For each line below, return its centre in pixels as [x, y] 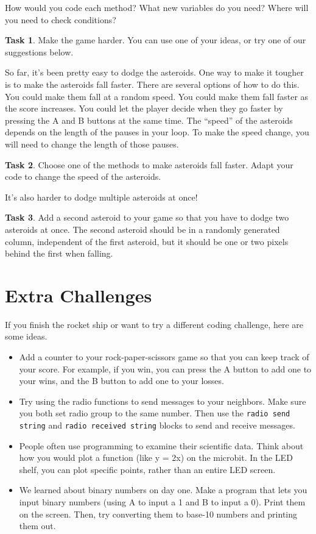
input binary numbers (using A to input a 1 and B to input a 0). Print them [162, 502]
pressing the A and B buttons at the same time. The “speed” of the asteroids [149, 120]
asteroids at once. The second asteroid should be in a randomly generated [142, 229]
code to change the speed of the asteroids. [83, 176]
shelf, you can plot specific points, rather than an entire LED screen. [147, 469]
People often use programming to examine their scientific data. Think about [161, 445]
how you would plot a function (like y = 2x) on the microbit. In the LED [156, 457]
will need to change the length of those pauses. [92, 144]
